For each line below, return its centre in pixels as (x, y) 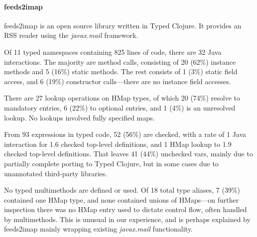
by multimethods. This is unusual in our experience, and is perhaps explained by (127, 219)
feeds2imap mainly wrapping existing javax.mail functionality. (98, 229)
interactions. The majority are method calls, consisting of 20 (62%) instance (120, 61)
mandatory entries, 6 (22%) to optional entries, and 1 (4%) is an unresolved (120, 107)
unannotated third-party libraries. (56, 173)
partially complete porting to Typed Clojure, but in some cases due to (111, 163)
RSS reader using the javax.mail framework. (71, 35)
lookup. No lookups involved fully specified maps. (79, 117)
